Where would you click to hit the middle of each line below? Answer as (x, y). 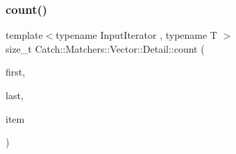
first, (16, 72)
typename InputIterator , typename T (136, 35)
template (24, 35)
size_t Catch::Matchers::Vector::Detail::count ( (105, 48)
